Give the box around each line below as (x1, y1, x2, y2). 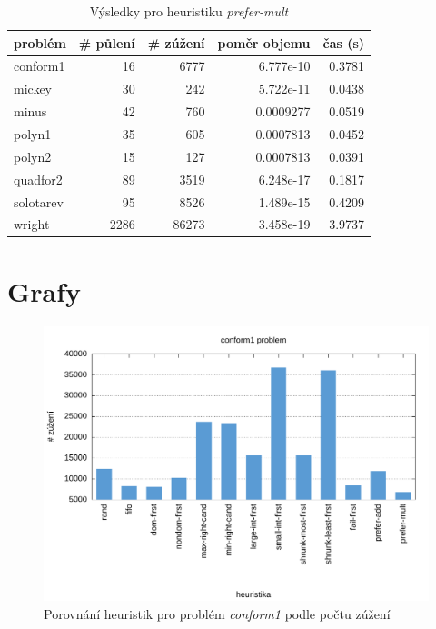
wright (14, 215, 50, 234)
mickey (14, 79, 52, 98)
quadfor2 (14, 169, 63, 188)
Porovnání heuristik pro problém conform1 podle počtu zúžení (44, 604, 391, 623)
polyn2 (14, 146, 52, 165)
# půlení (78, 33, 135, 52)
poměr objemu (217, 33, 311, 52)
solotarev (14, 192, 64, 211)
